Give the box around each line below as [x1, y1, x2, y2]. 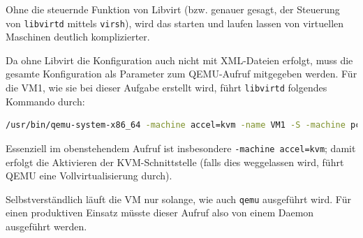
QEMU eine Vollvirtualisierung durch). [6, 168, 172, 183]
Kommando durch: [6, 94, 85, 108]
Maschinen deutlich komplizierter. [6, 29, 150, 44]
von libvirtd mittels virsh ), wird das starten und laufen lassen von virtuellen [6, 15, 344, 30]
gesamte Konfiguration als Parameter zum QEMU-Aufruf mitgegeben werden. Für [6, 66, 357, 81]
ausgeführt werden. [6, 218, 87, 233]
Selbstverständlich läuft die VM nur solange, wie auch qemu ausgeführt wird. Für [6, 191, 351, 206]
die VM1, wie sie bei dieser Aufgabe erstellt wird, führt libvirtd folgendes [6, 80, 327, 95]
